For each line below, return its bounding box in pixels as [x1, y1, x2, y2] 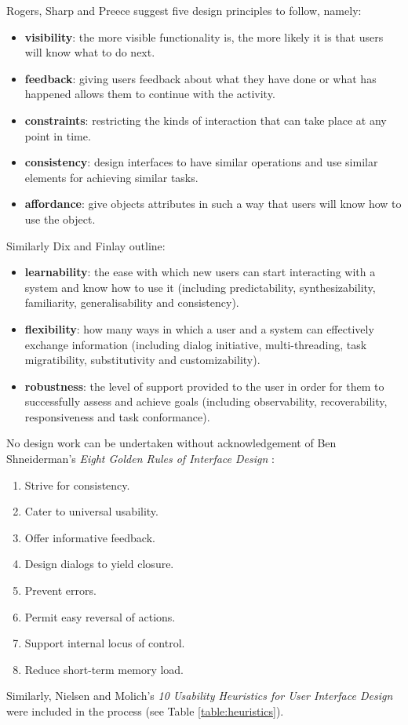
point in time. [24, 127, 91, 144]
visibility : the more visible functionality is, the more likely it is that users [24, 28, 384, 45]
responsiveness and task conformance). [24, 408, 210, 424]
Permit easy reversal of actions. [24, 608, 176, 625]
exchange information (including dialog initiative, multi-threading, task [24, 336, 367, 352]
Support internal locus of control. [24, 635, 185, 651]
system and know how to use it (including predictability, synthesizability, [24, 279, 376, 295]
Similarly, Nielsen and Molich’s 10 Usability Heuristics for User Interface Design [6, 687, 393, 704]
